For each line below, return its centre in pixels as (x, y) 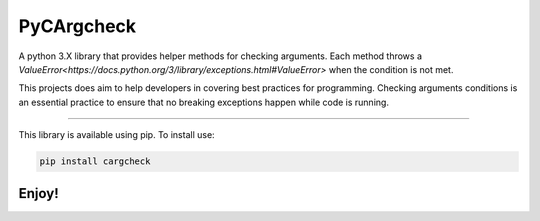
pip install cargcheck (95, 161)
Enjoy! (38, 193)
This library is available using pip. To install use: (116, 135)
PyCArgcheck (77, 26)
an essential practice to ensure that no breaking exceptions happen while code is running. (204, 102)
